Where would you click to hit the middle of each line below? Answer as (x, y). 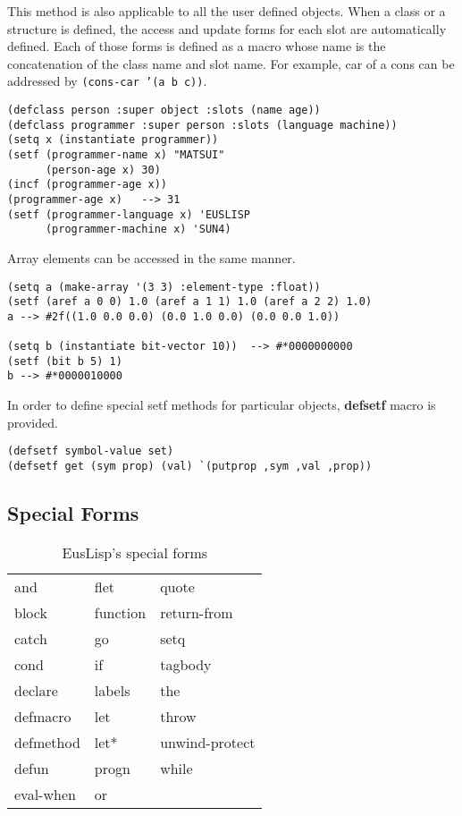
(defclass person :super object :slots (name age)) (164, 110)
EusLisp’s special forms (135, 552)
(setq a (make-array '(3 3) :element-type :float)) (164, 287)
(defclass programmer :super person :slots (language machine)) (202, 125)
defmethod (47, 742)
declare (36, 690)
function (120, 612)
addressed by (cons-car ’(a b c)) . (107, 81)
